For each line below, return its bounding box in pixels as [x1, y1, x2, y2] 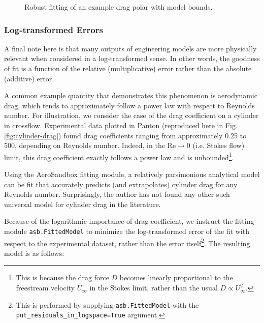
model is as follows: [4, 247, 64, 258]
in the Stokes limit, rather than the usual [89, 282, 218, 293]
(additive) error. [4, 73, 54, 83]
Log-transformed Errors [4, 23, 103, 36]
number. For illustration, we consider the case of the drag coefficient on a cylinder [4, 110, 259, 121]
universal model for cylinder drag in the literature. [4, 198, 161, 209]
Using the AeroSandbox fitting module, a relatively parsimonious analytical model [4, 169, 260, 179]
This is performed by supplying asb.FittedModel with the [16, 299, 199, 310]
